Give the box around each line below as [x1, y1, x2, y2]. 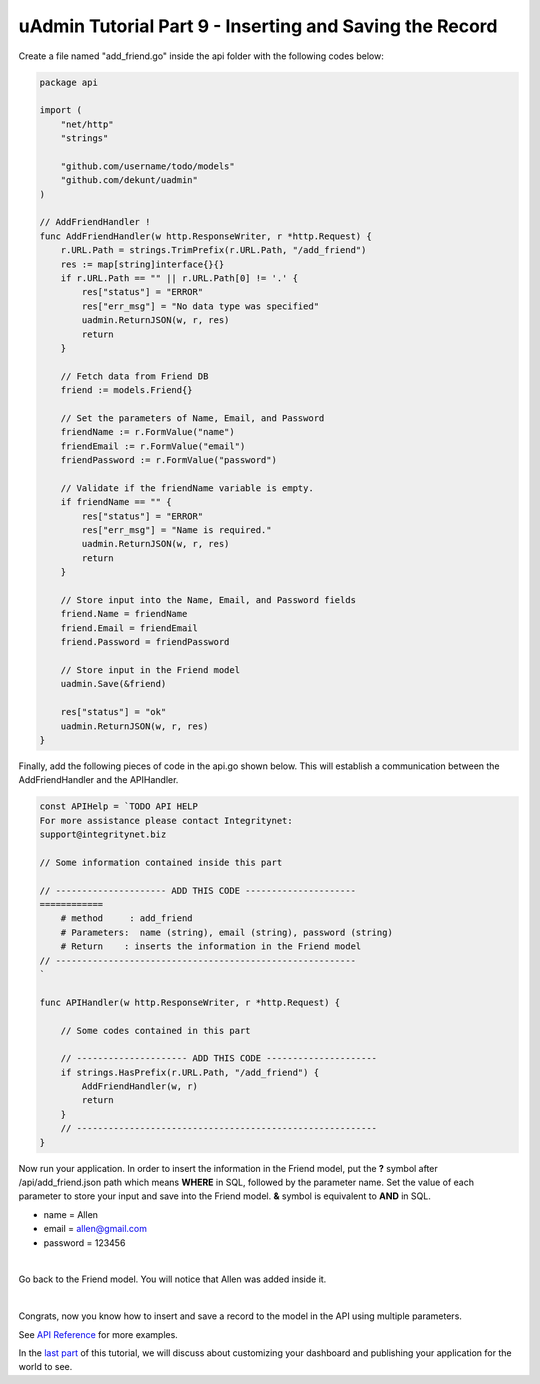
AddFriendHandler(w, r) [81, 1081, 199, 1092]
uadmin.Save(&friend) [60, 678, 167, 690]
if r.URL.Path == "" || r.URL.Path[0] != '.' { [60, 273, 299, 284]
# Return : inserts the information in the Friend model [60, 941, 362, 952]
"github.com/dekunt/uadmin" [60, 175, 199, 186]
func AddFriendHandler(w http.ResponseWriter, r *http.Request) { [39, 230, 372, 242]
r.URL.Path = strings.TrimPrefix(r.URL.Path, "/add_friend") [60, 245, 367, 256]
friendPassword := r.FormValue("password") [60, 455, 277, 466]
